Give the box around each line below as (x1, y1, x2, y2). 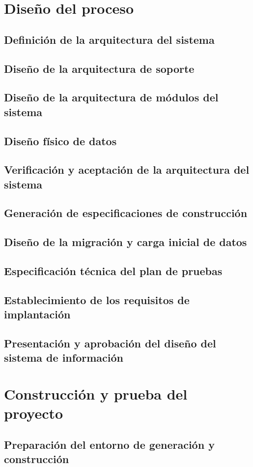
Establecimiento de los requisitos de (4, 292, 190, 307)
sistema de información (4, 350, 123, 365)
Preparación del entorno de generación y (4, 436, 215, 452)
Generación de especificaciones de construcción (4, 205, 248, 220)
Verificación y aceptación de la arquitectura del (4, 162, 250, 177)
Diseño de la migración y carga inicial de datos (4, 234, 247, 249)
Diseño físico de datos (4, 133, 117, 148)
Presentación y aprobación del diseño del (4, 335, 216, 350)
